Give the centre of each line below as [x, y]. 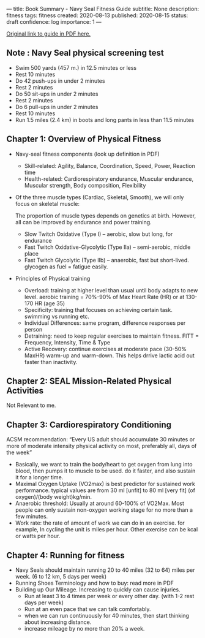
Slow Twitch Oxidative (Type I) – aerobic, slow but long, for [99, 234]
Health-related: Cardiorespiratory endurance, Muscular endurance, [109, 179]
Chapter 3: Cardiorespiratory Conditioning [89, 424]
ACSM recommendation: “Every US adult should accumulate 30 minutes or [101, 439]
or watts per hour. [38, 536]
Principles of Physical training [53, 278]
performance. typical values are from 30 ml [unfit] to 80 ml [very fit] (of [105, 490]
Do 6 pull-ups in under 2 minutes [57, 107]
